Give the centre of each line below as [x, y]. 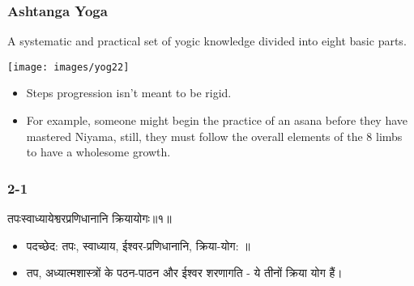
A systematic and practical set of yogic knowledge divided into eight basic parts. [207, 41]
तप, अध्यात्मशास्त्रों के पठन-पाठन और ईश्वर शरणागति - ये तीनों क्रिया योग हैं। [184, 273]
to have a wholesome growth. [98, 152]
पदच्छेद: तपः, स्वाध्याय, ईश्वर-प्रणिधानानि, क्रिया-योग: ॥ [138, 245]
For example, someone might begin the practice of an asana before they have [217, 120]
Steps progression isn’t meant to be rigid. [129, 93]
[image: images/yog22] [68, 67]
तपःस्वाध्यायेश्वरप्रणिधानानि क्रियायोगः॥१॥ [90, 218]
